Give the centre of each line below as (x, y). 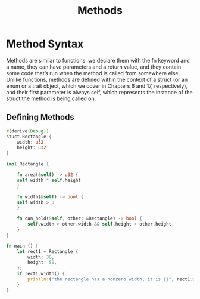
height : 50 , (43, 263)
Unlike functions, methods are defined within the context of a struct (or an (97, 79)
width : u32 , (32, 142)
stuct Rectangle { (29, 137)
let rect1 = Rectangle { (48, 251)
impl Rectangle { (28, 164)
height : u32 (32, 148)
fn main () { (22, 246)
